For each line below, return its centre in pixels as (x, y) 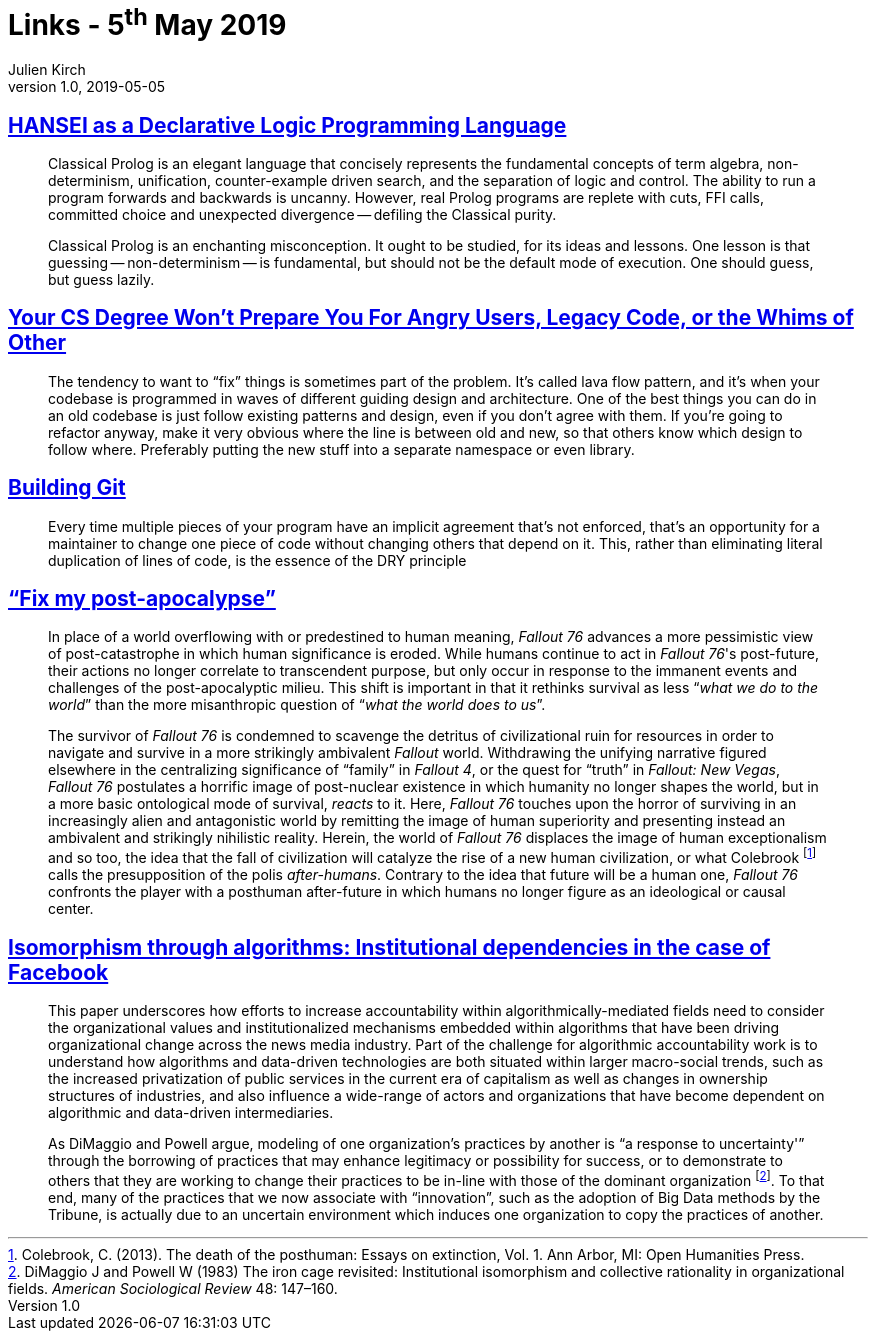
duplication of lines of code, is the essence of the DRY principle (257, 560)
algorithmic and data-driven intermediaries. (191, 1112)
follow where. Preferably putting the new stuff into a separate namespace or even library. (341, 449)
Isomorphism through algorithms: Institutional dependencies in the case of (389, 947)
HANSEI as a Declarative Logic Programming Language (287, 125)
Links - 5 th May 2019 (147, 22)
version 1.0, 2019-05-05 (87, 87)
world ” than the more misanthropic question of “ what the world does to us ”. (297, 705)
